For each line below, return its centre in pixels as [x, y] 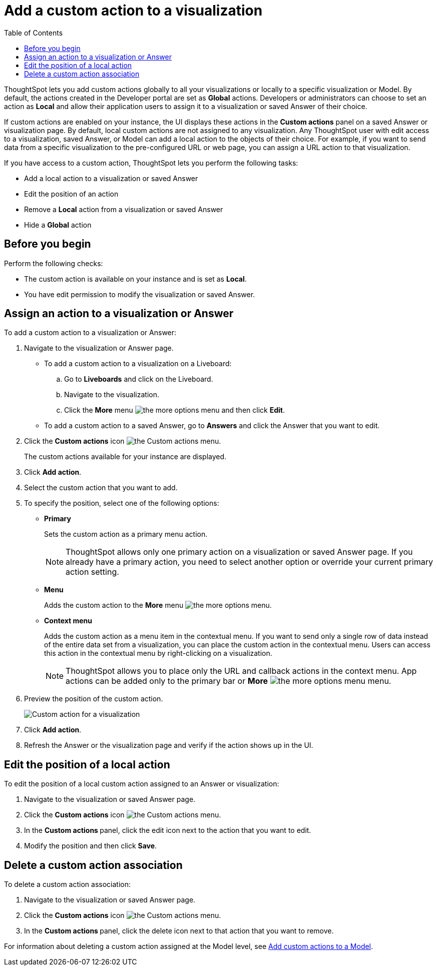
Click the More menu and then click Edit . [174, 410]
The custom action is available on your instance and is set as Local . [135, 279]
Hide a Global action [58, 225]
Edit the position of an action [71, 194]
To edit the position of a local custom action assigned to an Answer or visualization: [142, 784]
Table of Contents [34, 33]
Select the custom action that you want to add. [101, 488]
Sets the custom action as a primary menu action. [126, 534]
